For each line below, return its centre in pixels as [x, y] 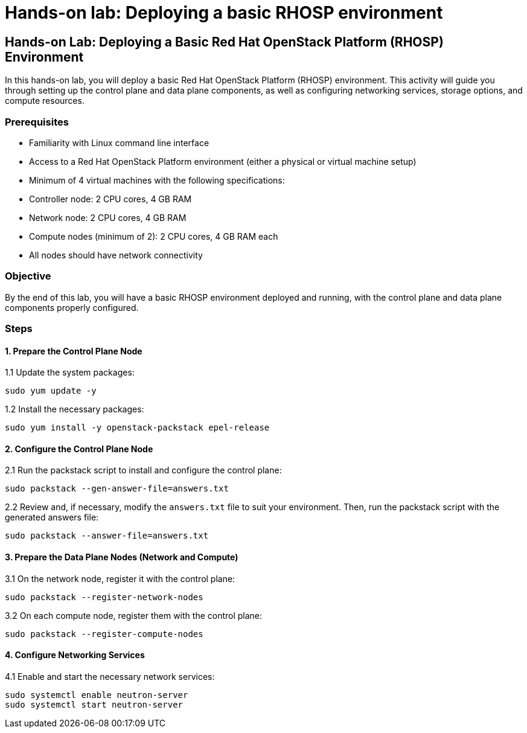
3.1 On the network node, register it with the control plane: [120, 578]
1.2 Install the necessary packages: [75, 409]
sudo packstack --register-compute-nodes [104, 634]
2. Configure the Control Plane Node [79, 449]
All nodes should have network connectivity [116, 255]
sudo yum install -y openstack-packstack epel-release [137, 428]
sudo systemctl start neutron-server [94, 704]
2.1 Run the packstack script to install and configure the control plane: [143, 470]
